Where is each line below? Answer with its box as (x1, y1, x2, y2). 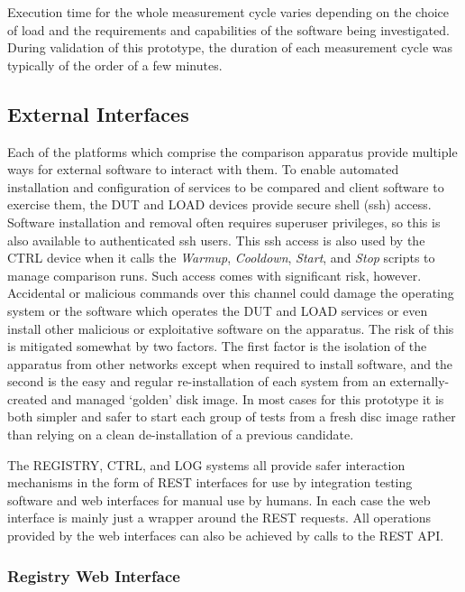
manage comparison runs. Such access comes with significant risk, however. (7, 265, 422, 284)
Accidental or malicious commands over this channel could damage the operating (7, 283, 454, 302)
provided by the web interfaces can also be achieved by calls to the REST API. (7, 526, 444, 545)
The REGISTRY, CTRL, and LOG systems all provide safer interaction (7, 455, 406, 474)
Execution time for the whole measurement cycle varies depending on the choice (7, 3, 450, 21)
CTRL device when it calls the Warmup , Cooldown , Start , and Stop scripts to (7, 248, 435, 267)
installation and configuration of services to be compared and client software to (7, 177, 444, 196)
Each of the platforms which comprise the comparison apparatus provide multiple (7, 142, 458, 161)
